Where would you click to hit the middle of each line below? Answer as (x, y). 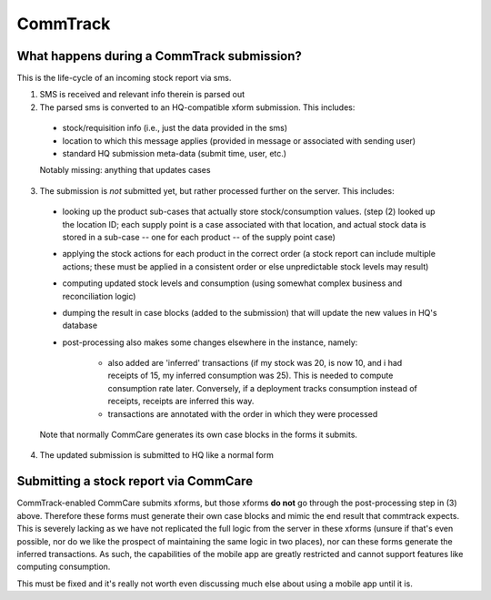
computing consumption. (64, 567)
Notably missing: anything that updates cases (125, 170)
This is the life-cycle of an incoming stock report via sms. (124, 78)
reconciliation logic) (99, 296)
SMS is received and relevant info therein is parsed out (142, 95)
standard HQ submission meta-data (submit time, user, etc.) (174, 154)
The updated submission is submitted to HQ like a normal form (157, 455)
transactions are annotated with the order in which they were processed (243, 413)
